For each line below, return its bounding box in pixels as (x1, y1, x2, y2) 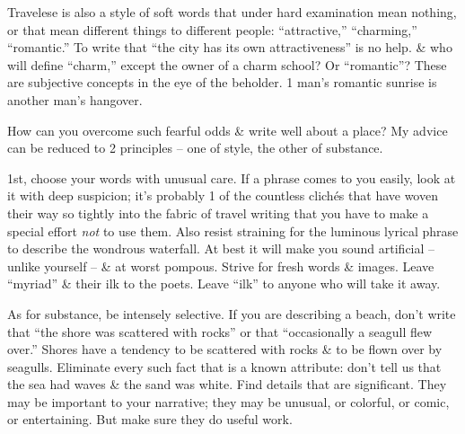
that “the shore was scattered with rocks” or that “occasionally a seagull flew (7, 322, 433, 341)
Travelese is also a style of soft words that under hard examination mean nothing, (7, 3, 457, 21)
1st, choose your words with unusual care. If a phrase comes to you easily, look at (7, 168, 456, 187)
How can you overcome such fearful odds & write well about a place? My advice (7, 120, 448, 139)
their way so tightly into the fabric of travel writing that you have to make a (7, 203, 429, 222)
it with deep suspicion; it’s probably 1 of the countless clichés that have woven (7, 186, 438, 205)
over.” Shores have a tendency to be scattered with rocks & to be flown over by (7, 340, 443, 359)
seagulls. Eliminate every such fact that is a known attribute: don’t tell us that (7, 357, 442, 376)
